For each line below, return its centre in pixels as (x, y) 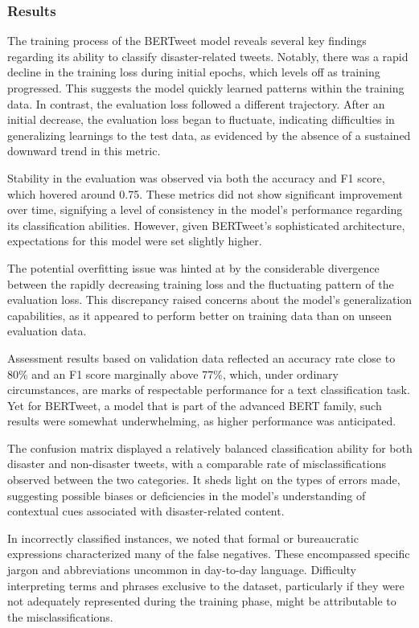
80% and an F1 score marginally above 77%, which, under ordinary (173, 374)
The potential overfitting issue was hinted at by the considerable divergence (193, 267)
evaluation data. (47, 331)
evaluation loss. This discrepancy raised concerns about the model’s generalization (210, 300)
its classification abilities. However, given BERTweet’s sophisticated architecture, (206, 225)
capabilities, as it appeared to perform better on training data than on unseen (200, 315)
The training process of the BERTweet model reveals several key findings (187, 41)
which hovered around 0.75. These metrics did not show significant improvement (205, 193)
